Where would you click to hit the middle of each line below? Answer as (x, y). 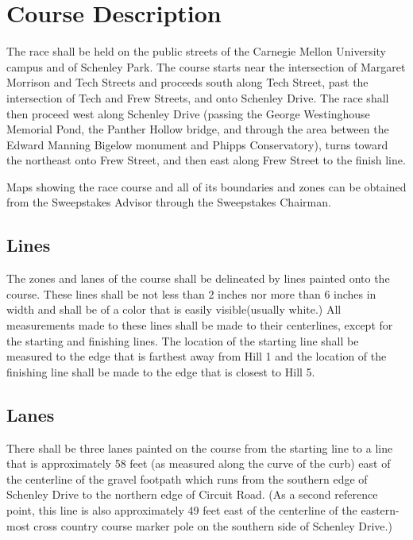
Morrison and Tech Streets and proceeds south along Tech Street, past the (187, 82)
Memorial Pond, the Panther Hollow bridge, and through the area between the (198, 129)
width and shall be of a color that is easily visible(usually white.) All (174, 309)
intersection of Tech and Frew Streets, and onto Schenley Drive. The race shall (198, 97)
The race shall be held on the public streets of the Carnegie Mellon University (197, 51)
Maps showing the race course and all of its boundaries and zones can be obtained (206, 186)
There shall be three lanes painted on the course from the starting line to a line (200, 447)
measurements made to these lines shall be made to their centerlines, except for (200, 325)
